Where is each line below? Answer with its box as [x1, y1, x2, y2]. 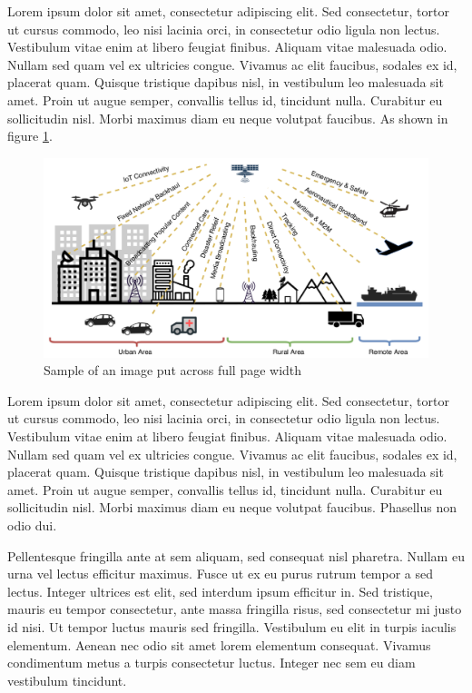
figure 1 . [7, 126, 53, 145]
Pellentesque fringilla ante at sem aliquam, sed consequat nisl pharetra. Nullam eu [7, 546, 465, 565]
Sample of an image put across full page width [44, 361, 302, 380]
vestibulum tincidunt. [7, 670, 127, 689]
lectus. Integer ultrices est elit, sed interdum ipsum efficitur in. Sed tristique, [7, 581, 433, 600]
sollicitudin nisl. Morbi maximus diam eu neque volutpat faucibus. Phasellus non [7, 498, 457, 517]
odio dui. [7, 515, 57, 534]
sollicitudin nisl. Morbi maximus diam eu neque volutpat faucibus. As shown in [7, 108, 448, 127]
